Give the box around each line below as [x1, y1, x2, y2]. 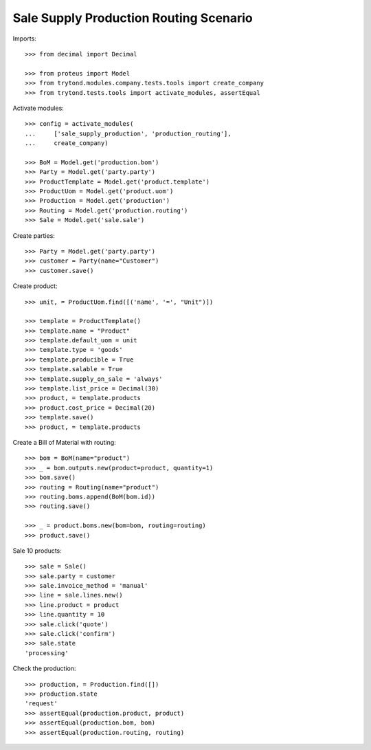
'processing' [25, 649, 69, 657]
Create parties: [12, 231, 55, 240]
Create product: [12, 282, 58, 290]
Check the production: [12, 664, 76, 673]
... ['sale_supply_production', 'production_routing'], [25, 129, 232, 137]
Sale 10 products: [12, 547, 62, 555]
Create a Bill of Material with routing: [12, 439, 116, 446]
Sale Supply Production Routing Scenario [12, 10, 254, 25]
